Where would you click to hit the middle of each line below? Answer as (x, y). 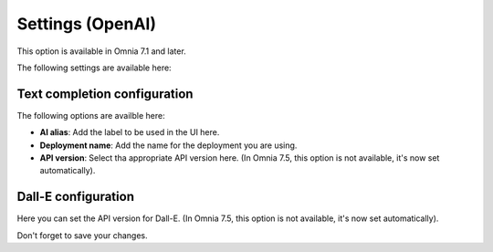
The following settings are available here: (94, 68)
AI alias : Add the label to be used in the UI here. (130, 132)
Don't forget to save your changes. (82, 235)
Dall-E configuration (75, 197)
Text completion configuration (105, 94)
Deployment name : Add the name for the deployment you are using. (168, 145)
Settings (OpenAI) (87, 24)
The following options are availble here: (91, 115)
